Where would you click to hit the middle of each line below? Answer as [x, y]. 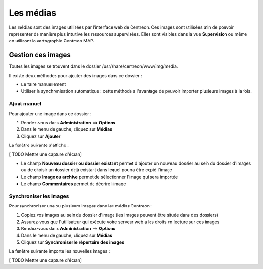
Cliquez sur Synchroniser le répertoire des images [73, 242]
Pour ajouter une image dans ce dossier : [50, 114]
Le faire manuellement [44, 84]
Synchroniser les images [39, 196]
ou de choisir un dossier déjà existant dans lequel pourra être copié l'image [97, 170]
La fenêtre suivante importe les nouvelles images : [59, 251]
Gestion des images [40, 55]
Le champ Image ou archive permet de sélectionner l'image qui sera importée [100, 177]
